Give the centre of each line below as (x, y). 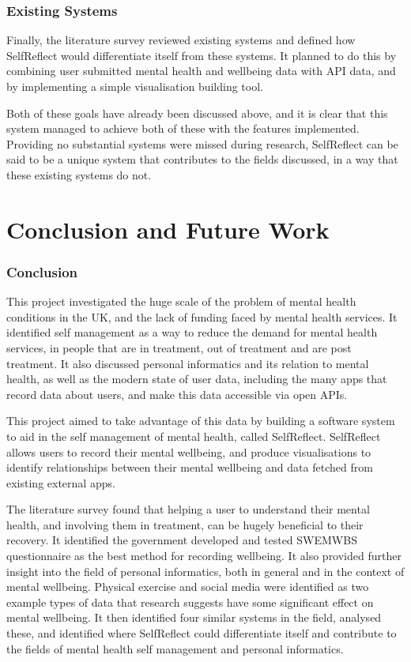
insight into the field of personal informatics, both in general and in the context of (205, 571)
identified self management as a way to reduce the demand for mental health (192, 332)
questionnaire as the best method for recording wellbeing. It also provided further (204, 556)
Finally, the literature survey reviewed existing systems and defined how (181, 40)
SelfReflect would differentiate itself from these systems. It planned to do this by (202, 55)
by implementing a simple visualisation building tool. (135, 86)
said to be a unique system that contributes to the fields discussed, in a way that (202, 159)
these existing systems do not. (79, 174)
